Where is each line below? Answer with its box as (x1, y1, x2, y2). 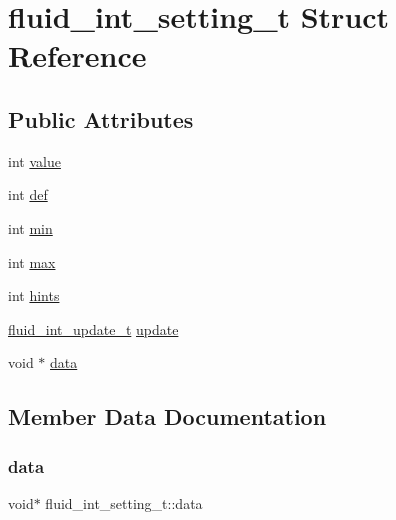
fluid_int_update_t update (8, 318, 179, 339)
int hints (8, 285, 60, 306)
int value (8, 150, 61, 171)
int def (8, 184, 48, 205)
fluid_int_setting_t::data (45, 492, 203, 513)
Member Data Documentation (8, 401, 327, 432)
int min (8, 217, 53, 238)
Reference (8, 35, 147, 76)
